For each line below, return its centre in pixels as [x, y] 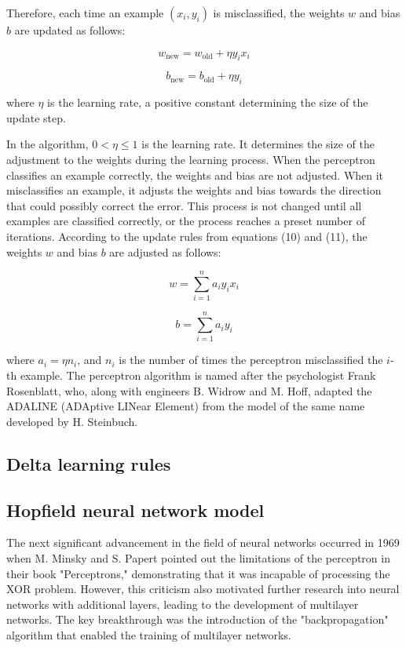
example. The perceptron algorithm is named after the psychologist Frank [198, 375]
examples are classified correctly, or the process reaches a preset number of [186, 221]
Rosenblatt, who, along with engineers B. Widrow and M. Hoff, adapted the [189, 390]
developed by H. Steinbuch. [72, 421]
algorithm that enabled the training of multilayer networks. [149, 634]
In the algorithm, [48, 144]
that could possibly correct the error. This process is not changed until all [184, 205]
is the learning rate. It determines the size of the [258, 144]
